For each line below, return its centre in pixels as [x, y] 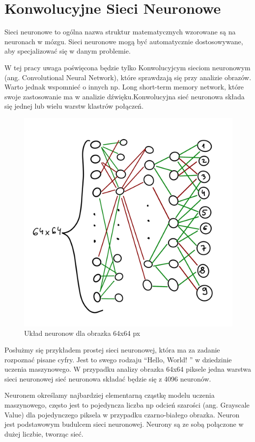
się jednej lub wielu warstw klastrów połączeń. [74, 106]
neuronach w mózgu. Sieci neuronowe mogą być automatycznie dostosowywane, [124, 41]
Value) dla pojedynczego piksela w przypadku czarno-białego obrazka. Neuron [122, 414]
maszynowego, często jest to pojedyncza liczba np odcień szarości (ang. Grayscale [127, 405]
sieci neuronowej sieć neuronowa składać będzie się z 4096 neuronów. [108, 378]
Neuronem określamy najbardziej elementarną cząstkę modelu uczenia [110, 395]
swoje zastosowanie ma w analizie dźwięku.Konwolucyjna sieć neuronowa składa [125, 96]
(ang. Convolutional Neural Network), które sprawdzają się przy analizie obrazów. [128, 77]
